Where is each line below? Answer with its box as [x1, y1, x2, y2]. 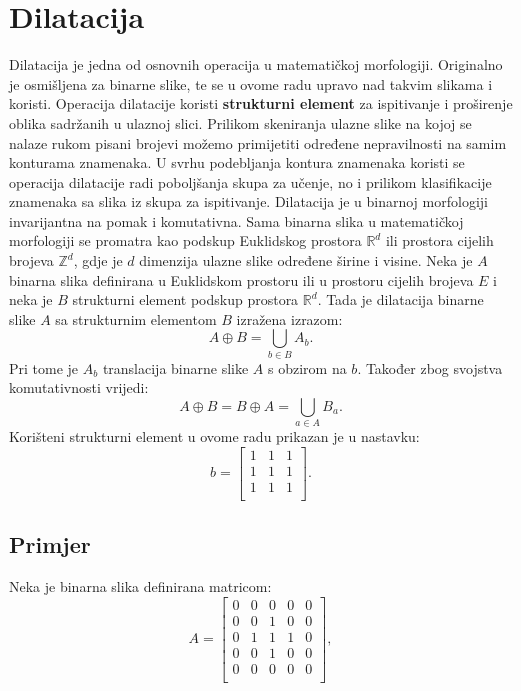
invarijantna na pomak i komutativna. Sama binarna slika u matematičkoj [9, 210, 464, 231]
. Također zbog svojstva [357, 357, 503, 378]
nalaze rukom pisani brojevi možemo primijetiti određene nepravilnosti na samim [9, 132, 507, 153]
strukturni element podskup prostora [72, 289, 299, 310]
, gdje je [73, 250, 123, 271]
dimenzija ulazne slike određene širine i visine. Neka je [139, 250, 473, 271]
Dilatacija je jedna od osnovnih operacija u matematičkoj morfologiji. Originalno [9, 54, 503, 75]
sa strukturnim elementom [55, 308, 217, 329]
